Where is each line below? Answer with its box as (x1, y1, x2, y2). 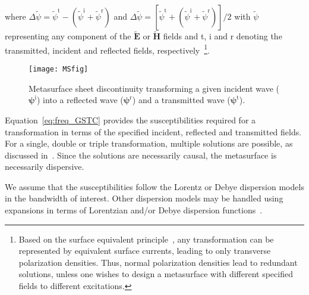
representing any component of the (5, 30, 131, 42)
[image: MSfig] (29, 65, 89, 74)
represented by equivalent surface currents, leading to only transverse (18, 244, 271, 257)
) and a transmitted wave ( (132, 94, 231, 106)
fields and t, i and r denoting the (163, 30, 282, 42)
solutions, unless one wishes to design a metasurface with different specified (18, 268, 293, 280)
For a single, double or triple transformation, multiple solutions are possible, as (5, 137, 293, 150)
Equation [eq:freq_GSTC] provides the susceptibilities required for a (5, 113, 256, 126)
